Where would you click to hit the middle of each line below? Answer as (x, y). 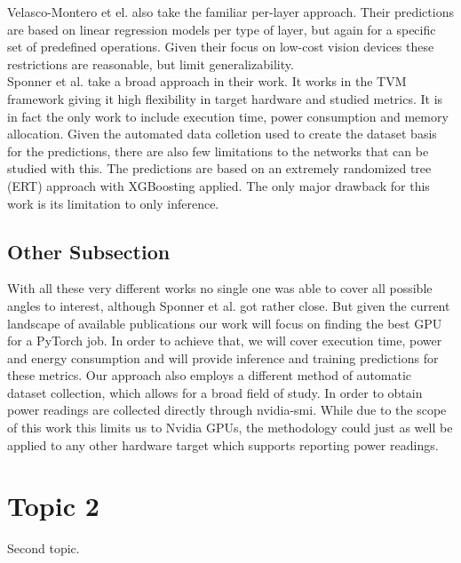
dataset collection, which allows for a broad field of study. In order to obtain (215, 392)
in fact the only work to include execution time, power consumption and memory (228, 116)
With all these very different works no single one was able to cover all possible (220, 288)
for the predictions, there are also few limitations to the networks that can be (218, 151)
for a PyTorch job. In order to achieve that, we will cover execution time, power (225, 341)
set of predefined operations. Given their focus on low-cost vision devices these (221, 47)
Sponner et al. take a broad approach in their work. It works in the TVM (207, 81)
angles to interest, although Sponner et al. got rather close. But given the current (229, 305)
